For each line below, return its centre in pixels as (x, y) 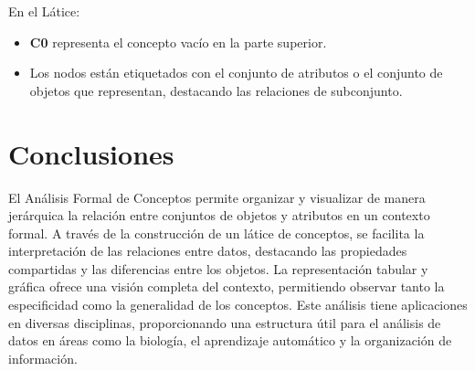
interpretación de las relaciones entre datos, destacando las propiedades (208, 251)
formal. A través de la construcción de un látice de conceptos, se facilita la (216, 233)
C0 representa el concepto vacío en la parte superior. (178, 42)
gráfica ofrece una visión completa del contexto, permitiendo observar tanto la (227, 286)
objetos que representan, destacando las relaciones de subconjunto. (216, 90)
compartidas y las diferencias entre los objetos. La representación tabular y (218, 268)
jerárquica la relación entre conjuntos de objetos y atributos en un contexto (219, 215)
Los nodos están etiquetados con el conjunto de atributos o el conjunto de (236, 73)
